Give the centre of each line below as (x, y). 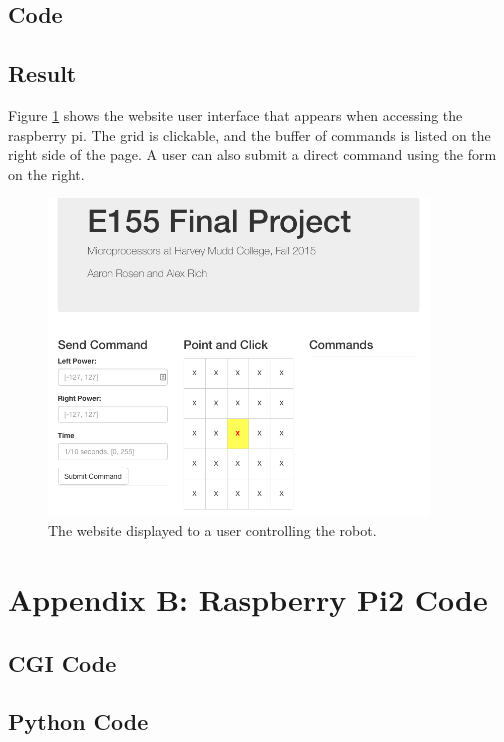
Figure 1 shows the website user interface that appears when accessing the (235, 114)
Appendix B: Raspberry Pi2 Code (248, 599)
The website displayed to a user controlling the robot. (212, 530)
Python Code (78, 721)
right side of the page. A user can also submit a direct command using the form (252, 154)
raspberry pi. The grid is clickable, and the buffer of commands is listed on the (249, 134)
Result (42, 73)
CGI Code (62, 662)
